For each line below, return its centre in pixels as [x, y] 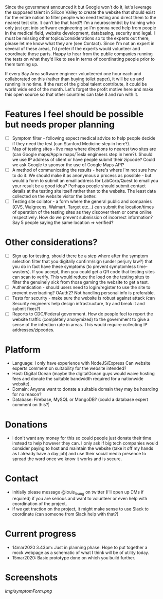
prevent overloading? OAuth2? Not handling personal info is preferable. [83, 293]
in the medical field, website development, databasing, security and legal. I [80, 33]
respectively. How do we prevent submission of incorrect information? [82, 218]
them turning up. [22, 64]
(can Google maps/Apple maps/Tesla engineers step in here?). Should [82, 155]
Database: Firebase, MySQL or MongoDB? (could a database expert [80, 399]
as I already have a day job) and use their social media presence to [79, 454]
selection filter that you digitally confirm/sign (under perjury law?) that [82, 262]
